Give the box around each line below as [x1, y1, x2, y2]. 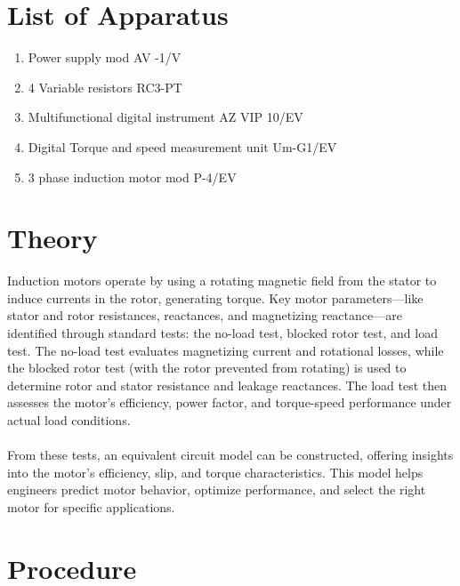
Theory [7, 220, 98, 256]
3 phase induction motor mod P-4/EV [28, 167, 237, 186]
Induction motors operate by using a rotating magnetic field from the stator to [7, 271, 437, 290]
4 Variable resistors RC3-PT [28, 77, 182, 96]
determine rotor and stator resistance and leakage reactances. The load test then [7, 375, 448, 394]
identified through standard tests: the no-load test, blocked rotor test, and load [7, 324, 438, 341]
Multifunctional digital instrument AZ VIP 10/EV [28, 108, 303, 126]
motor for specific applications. [7, 497, 175, 516]
